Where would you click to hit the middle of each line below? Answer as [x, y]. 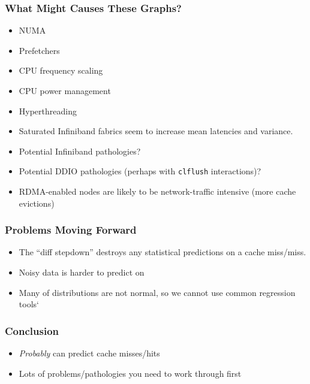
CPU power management [65, 90]
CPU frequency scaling [61, 70]
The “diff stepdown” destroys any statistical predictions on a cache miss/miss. [162, 252]
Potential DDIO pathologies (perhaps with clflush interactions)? [140, 171]
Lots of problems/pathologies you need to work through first [130, 373]
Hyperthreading [48, 111]
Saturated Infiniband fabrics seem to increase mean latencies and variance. [156, 131]
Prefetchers [39, 50]
